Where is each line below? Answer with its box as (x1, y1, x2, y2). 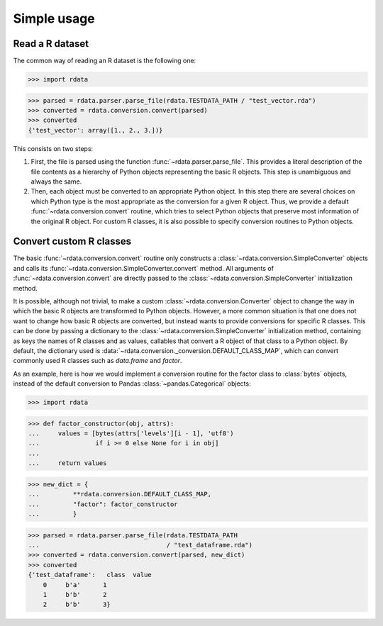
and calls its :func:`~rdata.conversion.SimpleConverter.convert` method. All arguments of (13, 264, 274, 272)
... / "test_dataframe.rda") (28, 541, 253, 549)
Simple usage (13, 11, 95, 26)
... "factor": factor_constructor (28, 500, 178, 508)
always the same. (30, 177, 82, 186)
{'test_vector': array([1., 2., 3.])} (28, 126, 163, 134)
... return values (28, 459, 107, 467)
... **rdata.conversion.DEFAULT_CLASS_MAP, (28, 490, 212, 498)
